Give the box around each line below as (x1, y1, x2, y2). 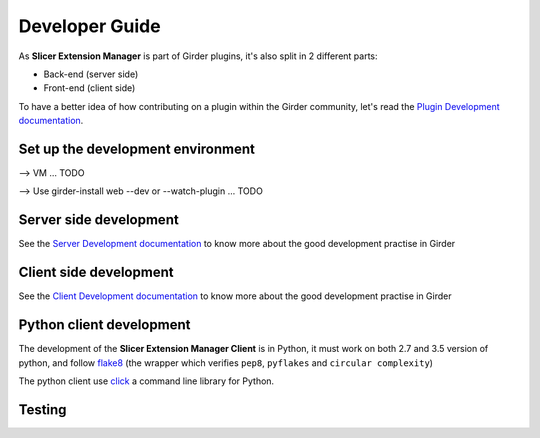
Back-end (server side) (43, 68, 139, 80)
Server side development (18, 211, 179, 229)
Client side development (18, 264, 174, 281)
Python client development (18, 316, 191, 334)
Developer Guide (18, 15, 161, 37)
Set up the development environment (18, 140, 255, 157)
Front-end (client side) (43, 82, 136, 94)
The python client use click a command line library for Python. (18, 375, 275, 387)
